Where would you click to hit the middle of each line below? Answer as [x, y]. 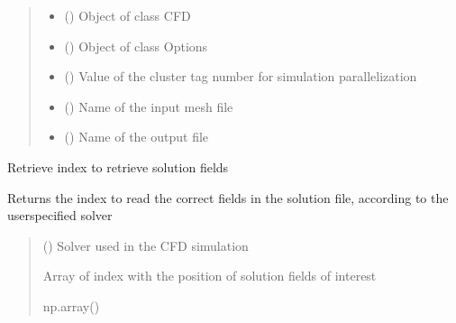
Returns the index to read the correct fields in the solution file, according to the [228, 197]
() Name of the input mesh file [149, 106]
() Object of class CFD [128, 15]
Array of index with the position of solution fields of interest [210, 276]
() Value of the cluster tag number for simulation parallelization [241, 76]
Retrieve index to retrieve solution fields [118, 166]
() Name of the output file [137, 137]
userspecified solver [60, 215]
